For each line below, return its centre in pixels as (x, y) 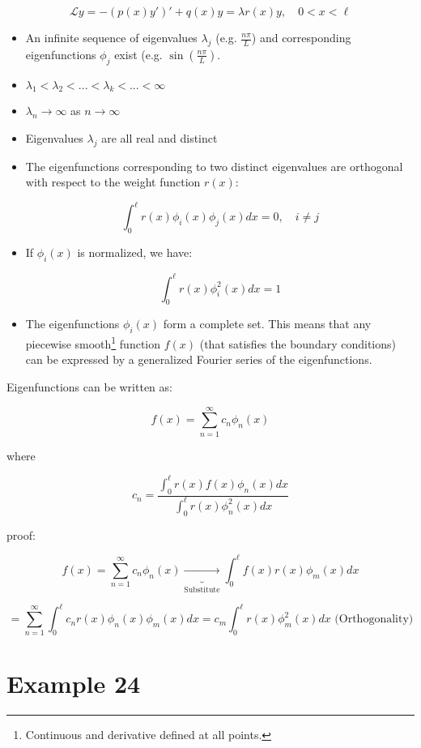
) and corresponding (301, 37)
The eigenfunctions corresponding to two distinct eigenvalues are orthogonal (214, 166)
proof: (21, 534)
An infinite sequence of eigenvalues (111, 37)
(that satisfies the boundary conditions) (298, 343)
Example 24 (74, 683)
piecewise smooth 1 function (93, 342)
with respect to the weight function (113, 182)
